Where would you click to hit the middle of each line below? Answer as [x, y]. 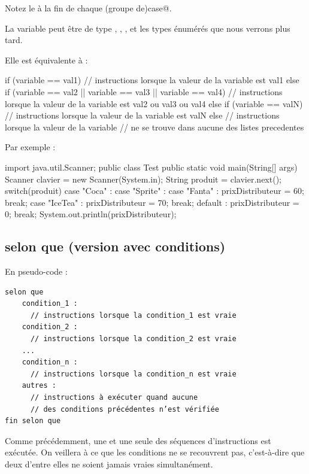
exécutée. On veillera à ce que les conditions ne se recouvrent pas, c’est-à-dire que [155, 452]
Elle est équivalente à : [46, 60]
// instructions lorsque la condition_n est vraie [133, 374]
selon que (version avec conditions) [115, 246]
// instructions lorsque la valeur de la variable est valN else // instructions [142, 115]
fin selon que [33, 421]
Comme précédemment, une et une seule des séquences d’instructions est [138, 440]
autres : [39, 386]
